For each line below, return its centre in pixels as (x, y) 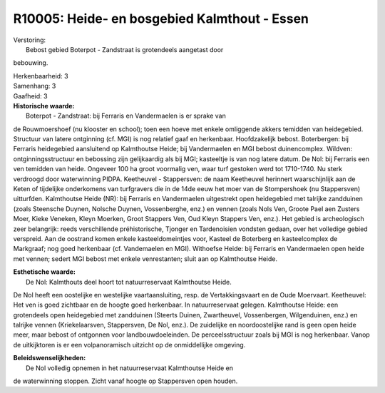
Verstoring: (30, 40)
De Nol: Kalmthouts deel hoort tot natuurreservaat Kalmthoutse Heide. (129, 282)
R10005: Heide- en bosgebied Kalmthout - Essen (161, 19)
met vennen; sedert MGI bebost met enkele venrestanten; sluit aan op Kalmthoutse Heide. (145, 259)
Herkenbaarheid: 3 (41, 76)
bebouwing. (31, 63)
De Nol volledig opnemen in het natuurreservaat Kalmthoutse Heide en (129, 368)
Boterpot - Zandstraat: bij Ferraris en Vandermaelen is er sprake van (126, 116)
